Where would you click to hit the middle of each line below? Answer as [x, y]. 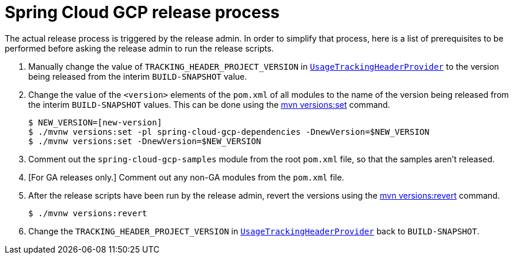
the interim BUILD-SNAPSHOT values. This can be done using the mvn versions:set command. [209, 104]
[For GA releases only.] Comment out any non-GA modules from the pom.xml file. [186, 177]
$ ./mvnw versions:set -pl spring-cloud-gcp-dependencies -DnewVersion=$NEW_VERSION [229, 132]
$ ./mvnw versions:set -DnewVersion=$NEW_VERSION [145, 141]
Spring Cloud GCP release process [142, 12]
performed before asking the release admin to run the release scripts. [139, 48]
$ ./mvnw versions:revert [88, 213]
